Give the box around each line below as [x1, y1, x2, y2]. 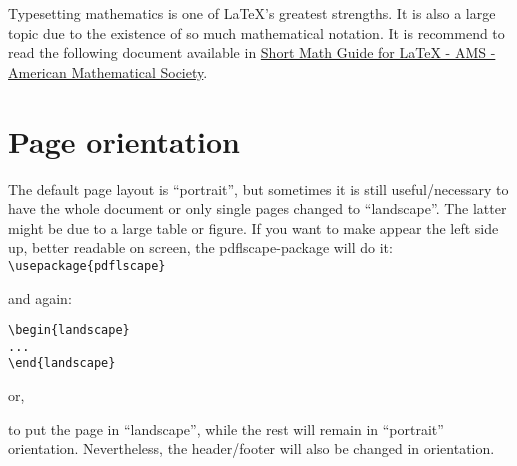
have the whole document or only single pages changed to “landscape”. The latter [8, 198, 507, 219]
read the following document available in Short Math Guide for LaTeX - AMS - [8, 42, 496, 63]
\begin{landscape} [8, 323, 130, 338]
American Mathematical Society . [8, 61, 208, 82]
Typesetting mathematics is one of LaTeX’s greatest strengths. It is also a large [8, 3, 496, 23]
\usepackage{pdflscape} [8, 258, 166, 273]
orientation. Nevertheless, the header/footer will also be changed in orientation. [8, 438, 495, 459]
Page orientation [8, 120, 241, 161]
